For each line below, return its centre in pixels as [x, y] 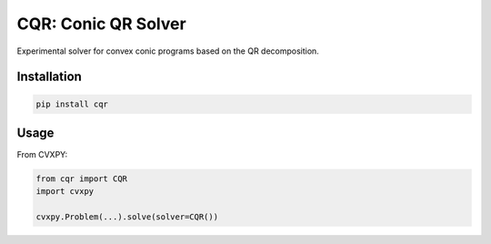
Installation [49, 77]
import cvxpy [65, 192]
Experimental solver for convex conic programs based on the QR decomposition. [168, 51]
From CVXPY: [42, 155]
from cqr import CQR [81, 179]
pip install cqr [72, 104]
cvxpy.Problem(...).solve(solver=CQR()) [127, 217]
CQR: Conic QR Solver [101, 24]
